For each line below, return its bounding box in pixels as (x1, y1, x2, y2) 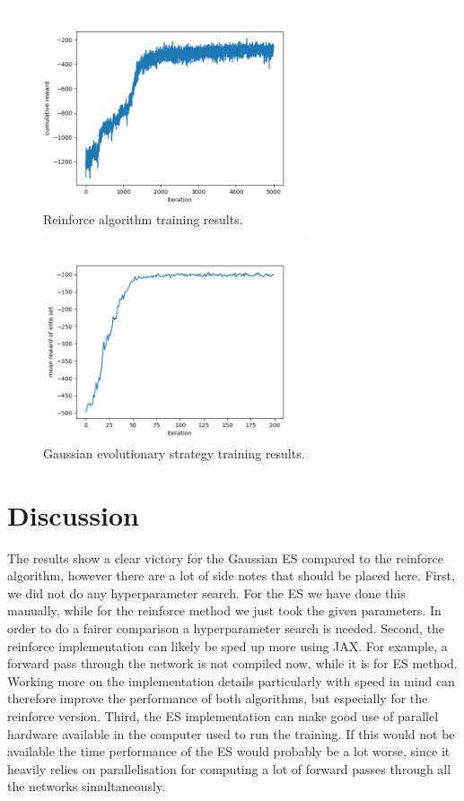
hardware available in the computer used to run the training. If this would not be (7, 724, 455, 743)
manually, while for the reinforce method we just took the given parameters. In (7, 601, 442, 620)
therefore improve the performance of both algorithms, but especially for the (7, 689, 428, 708)
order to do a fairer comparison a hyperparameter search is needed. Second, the (7, 619, 445, 638)
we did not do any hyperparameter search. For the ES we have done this (7, 583, 406, 602)
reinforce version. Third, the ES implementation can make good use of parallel (7, 707, 439, 726)
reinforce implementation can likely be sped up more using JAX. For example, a (7, 636, 448, 655)
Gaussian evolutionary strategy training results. (43, 443, 305, 462)
